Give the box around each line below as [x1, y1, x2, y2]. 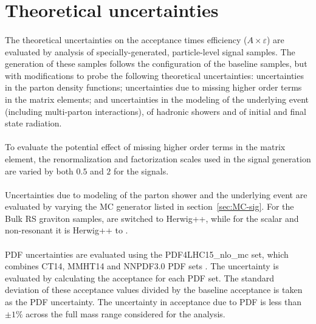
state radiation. [5, 117, 62, 129]
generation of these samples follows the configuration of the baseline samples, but [5, 57, 307, 70]
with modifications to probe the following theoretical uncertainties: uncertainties [5, 69, 304, 81]
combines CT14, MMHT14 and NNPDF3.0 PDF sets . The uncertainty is [5, 260, 279, 272]
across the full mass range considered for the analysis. [26, 307, 225, 320]
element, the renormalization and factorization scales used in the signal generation [5, 152, 311, 165]
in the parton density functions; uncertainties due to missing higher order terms [5, 81, 302, 94]
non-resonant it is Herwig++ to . [5, 224, 128, 236]
